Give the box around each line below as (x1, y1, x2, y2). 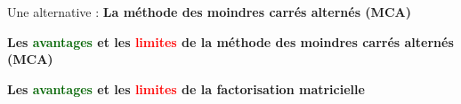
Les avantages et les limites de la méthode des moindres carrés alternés (7, 32, 454, 51)
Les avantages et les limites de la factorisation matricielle (7, 79, 365, 98)
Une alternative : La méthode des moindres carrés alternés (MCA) (7, 3, 411, 20)
